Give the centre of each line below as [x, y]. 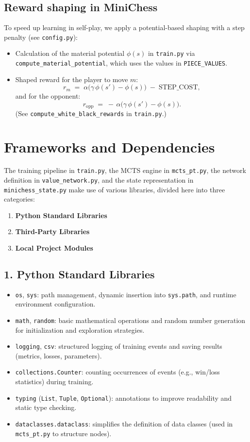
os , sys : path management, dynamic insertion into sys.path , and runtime [126, 294]
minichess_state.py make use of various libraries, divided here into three [115, 189]
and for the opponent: [48, 96]
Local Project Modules [54, 247]
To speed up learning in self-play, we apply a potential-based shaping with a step [124, 27]
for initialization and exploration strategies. [80, 330]
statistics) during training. [54, 382]
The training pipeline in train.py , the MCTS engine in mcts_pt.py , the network [125, 170]
